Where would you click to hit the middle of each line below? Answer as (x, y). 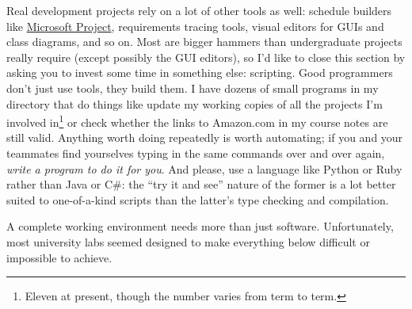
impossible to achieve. (59, 257)
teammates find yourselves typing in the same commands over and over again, (196, 153)
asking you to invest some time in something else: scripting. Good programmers (200, 72)
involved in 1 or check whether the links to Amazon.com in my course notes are (197, 121)
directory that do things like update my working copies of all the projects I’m (195, 103)
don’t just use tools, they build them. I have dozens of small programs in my (193, 88)
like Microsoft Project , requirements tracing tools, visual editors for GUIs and (195, 26)
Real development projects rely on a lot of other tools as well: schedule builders (199, 10)
